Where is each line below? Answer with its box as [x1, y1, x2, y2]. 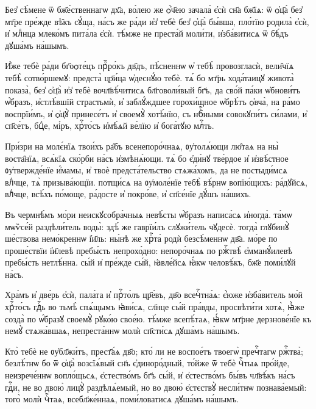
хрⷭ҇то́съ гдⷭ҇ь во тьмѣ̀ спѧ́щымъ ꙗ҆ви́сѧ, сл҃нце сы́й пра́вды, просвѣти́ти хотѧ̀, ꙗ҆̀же [5, 300, 304, 313]
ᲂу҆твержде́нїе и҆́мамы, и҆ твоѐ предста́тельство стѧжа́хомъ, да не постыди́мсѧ [5, 164, 287, 176]
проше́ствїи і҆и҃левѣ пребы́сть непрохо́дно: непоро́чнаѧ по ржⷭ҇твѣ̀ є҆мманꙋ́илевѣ [5, 244, 292, 256]
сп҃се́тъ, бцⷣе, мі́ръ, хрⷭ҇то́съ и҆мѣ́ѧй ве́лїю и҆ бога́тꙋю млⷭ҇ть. [5, 119, 214, 132]
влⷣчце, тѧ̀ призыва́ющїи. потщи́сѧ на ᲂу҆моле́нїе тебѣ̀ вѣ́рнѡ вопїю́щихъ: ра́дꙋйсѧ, [5, 175, 307, 188]
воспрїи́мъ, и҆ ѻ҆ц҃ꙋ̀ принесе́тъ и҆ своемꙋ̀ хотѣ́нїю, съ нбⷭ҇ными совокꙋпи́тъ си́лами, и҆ [5, 107, 307, 120]
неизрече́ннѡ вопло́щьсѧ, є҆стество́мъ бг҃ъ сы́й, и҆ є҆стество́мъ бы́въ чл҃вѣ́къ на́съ [5, 369, 295, 382]
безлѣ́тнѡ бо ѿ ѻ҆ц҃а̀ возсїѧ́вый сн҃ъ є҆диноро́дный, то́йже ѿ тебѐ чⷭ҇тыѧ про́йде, [5, 357, 290, 369]
